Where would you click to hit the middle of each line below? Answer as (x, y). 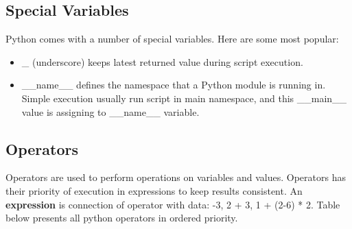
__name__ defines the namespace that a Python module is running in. (174, 85)
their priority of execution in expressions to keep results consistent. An (154, 190)
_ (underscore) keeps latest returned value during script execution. (162, 61)
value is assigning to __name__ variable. (110, 111)
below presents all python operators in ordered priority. (122, 218)
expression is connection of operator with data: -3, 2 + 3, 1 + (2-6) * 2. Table (173, 204)
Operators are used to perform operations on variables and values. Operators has (176, 177)
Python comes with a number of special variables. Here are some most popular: (172, 39)
